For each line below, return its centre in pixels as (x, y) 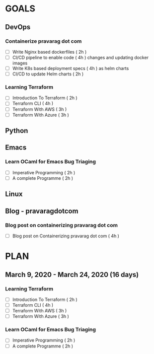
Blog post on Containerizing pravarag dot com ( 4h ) (66, 236)
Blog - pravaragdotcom (42, 211)
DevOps (18, 27)
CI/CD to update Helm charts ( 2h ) (48, 74)
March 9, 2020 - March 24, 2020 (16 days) (72, 274)
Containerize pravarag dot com (43, 41)
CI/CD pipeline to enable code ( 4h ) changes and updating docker (80, 57)
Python (17, 131)
